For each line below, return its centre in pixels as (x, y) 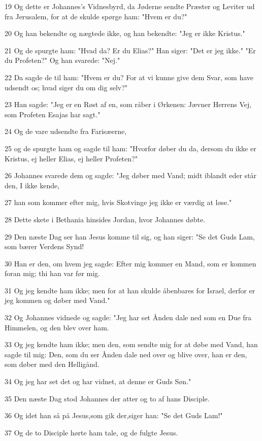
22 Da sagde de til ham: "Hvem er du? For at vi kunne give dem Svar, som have (129, 77)
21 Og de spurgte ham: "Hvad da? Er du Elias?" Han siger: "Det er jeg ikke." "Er (130, 50)
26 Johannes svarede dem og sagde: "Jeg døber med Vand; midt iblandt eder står (131, 175)
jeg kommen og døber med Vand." (57, 300)
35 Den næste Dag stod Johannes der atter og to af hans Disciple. (107, 398)
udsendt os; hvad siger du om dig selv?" (66, 87)
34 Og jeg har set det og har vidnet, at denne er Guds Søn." (98, 381)
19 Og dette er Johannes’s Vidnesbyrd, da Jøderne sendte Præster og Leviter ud (130, 6)
